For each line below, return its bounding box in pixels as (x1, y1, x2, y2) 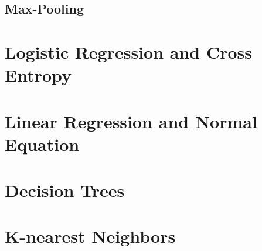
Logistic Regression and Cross (5, 39, 253, 63)
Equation (5, 132, 80, 156)
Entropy (5, 63, 72, 87)
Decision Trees (5, 178, 125, 202)
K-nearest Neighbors (5, 224, 176, 248)
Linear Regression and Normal (5, 109, 257, 133)
